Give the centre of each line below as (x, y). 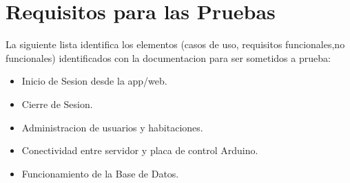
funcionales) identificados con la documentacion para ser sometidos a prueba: (168, 57)
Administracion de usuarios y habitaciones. (112, 127)
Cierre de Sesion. (57, 104)
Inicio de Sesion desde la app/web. (94, 81)
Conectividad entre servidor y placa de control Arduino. (140, 150)
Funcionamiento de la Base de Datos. (100, 173)
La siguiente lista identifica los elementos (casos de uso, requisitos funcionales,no (175, 44)
